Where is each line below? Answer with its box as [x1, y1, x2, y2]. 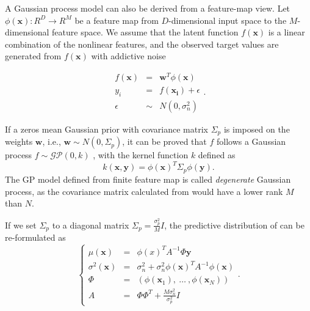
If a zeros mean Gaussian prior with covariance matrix [5, 122, 209, 135]
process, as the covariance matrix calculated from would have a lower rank [5, 185, 283, 197]
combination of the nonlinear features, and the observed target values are [5, 37, 279, 50]
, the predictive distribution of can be [164, 218, 305, 231]
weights [5, 135, 33, 148]
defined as [198, 148, 236, 161]
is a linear [268, 26, 305, 38]
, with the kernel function [93, 148, 189, 161]
